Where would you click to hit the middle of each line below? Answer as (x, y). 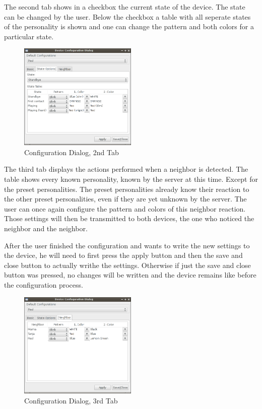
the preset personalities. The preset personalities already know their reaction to (127, 189)
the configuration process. (44, 284)
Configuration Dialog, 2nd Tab (72, 152)
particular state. (29, 36)
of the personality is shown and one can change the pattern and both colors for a (129, 26)
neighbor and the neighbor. (46, 228)
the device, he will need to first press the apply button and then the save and (123, 255)
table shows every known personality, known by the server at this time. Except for (131, 179)
